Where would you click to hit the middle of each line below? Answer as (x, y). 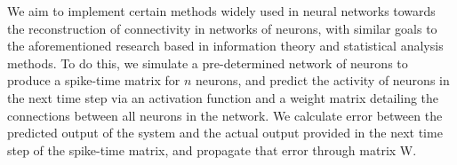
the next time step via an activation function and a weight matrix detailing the (223, 97)
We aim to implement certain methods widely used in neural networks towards (221, 11)
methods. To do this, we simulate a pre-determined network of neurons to (208, 63)
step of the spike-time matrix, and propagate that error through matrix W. (212, 149)
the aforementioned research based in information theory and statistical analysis (225, 46)
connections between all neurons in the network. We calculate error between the (225, 115)
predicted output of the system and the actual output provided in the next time (225, 133)
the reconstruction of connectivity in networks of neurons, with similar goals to (222, 28)
